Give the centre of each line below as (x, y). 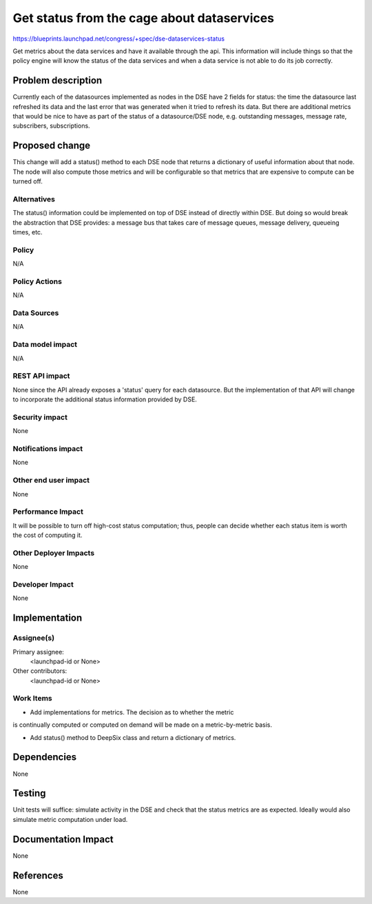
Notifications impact (48, 449)
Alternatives (34, 199)
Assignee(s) (34, 638)
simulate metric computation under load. (70, 819)
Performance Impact (48, 512)
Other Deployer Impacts (54, 553)
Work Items (32, 699)
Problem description (58, 80)
